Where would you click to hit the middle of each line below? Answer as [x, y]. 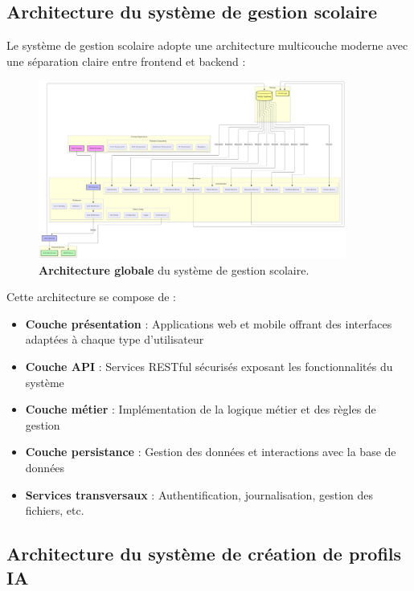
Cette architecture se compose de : [91, 297]
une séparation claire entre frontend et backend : [126, 61]
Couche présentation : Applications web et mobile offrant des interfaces [209, 323]
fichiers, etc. [55, 510]
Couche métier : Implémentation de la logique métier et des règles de [201, 409]
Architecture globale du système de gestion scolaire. [174, 269]
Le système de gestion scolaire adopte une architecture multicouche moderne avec [207, 45]
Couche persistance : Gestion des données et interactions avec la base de [211, 452]
